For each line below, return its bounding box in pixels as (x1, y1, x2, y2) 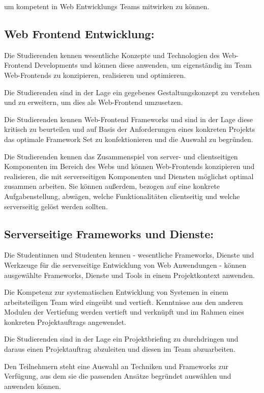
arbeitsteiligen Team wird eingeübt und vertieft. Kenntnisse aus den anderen (4, 296, 243, 307)
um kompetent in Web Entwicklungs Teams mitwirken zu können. (4, 1, 210, 11)
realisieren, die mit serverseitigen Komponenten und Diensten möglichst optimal (4, 171, 254, 181)
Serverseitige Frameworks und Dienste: (4, 226, 214, 241)
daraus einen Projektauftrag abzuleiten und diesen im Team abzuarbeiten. (4, 344, 236, 354)
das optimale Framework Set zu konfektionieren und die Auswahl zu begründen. (4, 133, 253, 144)
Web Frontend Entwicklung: (4, 25, 155, 41)
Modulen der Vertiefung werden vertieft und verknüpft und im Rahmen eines (4, 306, 244, 317)
